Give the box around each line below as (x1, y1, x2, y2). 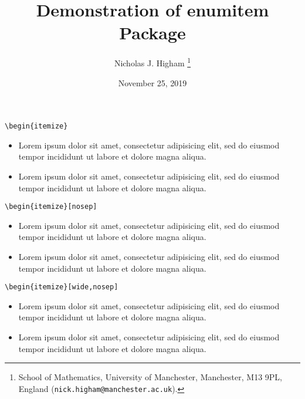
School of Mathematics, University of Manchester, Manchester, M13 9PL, (18, 371, 282, 383)
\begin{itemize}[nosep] (5, 202, 97, 211)
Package (119, 21, 186, 45)
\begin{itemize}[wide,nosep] (5, 283, 118, 292)
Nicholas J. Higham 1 (114, 55, 191, 69)
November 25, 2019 (118, 76, 187, 89)
